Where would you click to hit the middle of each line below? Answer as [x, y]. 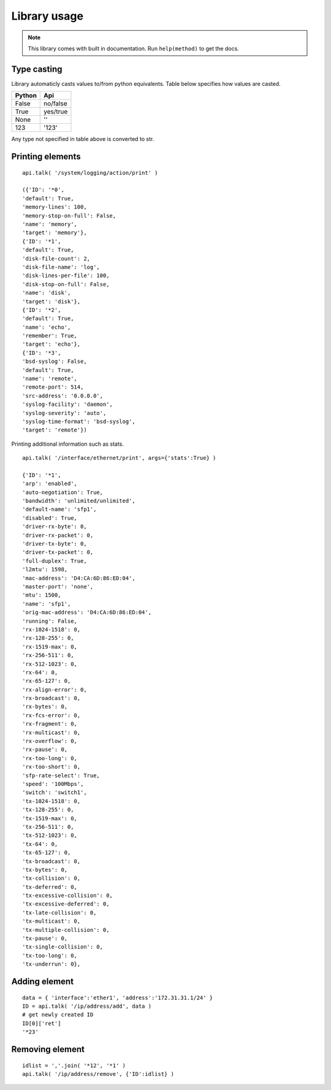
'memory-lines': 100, [55, 207]
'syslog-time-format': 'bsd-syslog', [79, 421]
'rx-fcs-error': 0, [51, 715]
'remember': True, [50, 336]
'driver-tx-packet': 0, [58, 552]
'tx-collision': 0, [51, 878]
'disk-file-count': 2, [56, 258]
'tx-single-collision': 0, [63, 947]
